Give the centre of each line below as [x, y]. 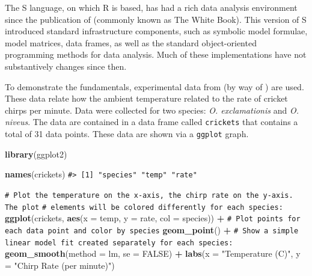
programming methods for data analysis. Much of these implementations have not [156, 54]
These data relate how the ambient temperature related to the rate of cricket [146, 98]
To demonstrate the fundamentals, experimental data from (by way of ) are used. [154, 86]
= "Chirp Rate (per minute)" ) [60, 265]
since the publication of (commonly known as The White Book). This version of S [156, 19]
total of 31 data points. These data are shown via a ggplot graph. [127, 133]
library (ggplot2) [36, 154]
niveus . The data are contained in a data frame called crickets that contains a [151, 122]
